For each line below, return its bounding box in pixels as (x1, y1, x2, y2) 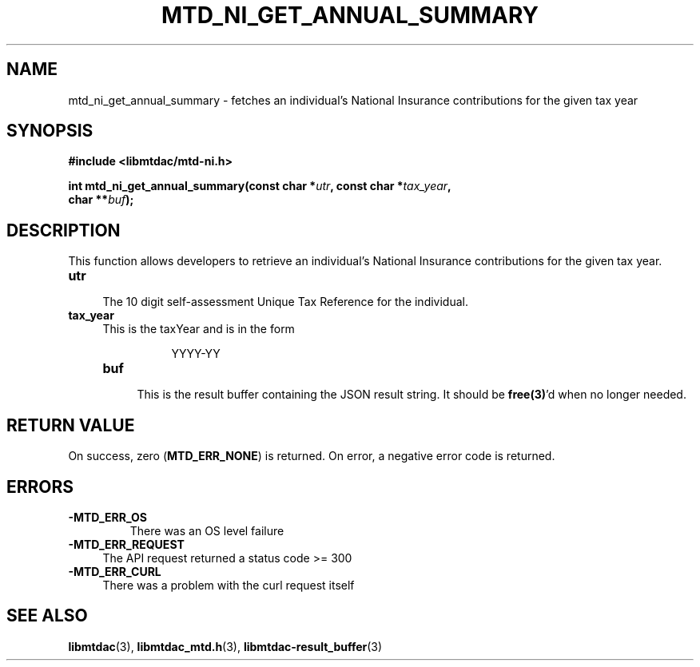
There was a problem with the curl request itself (102, 578, 355, 592)
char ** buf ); (68, 193, 134, 207)
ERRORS (6, 476, 74, 497)
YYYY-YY (171, 347, 221, 361)
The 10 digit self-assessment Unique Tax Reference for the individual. (102, 295, 468, 309)
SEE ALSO (6, 605, 88, 626)
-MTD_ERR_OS (68, 510, 147, 524)
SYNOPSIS (6, 121, 93, 141)
